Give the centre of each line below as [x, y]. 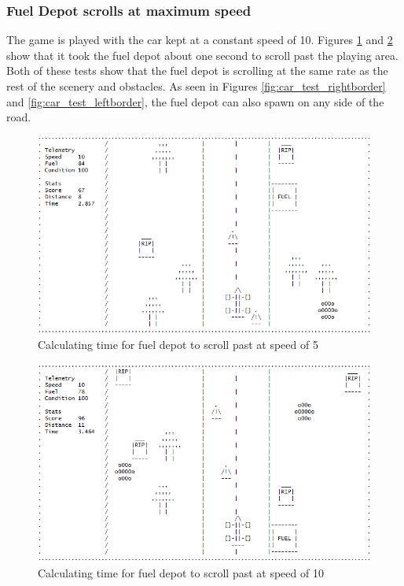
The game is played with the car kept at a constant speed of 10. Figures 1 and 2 [200, 40]
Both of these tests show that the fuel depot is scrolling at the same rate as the [197, 70]
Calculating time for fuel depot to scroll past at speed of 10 [181, 572]
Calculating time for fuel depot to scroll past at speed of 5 [178, 345]
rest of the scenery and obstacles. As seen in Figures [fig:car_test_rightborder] [196, 86]
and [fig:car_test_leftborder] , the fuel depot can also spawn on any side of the [195, 101]
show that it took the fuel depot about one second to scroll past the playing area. [202, 55]
